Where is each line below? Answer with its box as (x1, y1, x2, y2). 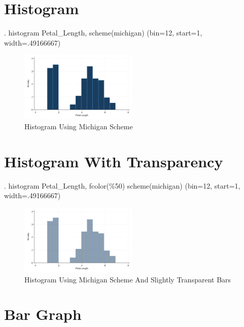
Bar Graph (4, 304, 82, 324)
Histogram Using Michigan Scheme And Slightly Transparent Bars (24, 274, 231, 284)
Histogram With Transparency (4, 151, 223, 171)
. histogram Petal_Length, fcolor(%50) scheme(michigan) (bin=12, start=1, (4, 180, 240, 191)
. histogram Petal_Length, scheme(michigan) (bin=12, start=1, (4, 27, 202, 38)
